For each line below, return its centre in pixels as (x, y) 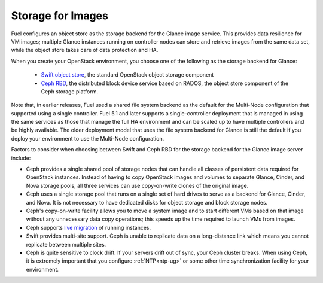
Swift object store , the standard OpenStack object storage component (127, 75)
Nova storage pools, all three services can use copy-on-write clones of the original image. (137, 185)
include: (21, 158)
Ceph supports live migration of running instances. (89, 227)
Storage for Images (60, 16)
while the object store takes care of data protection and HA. (85, 50)
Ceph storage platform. (70, 91)
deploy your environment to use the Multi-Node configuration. (88, 138)
